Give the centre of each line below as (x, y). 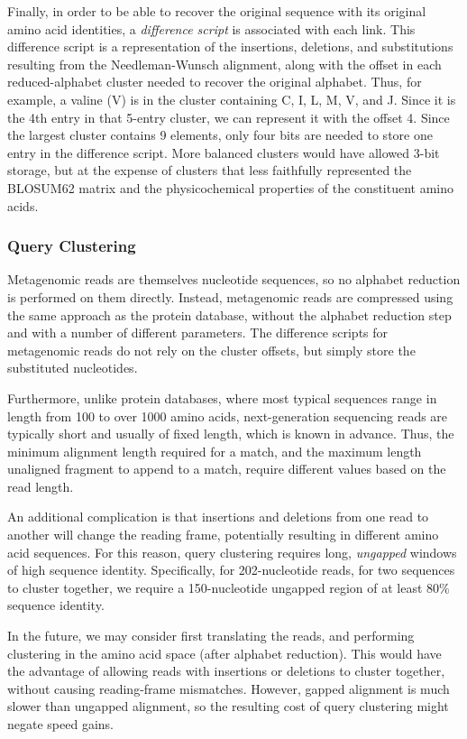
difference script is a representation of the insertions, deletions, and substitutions (230, 46)
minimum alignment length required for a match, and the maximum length (215, 451)
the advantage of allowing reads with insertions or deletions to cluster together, (226, 671)
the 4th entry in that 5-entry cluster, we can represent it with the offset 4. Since (229, 117)
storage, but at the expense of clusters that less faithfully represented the (210, 170)
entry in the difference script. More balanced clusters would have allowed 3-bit (224, 152)
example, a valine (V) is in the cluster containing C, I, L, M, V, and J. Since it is (232, 99)
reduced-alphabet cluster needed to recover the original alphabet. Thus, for (215, 82)
